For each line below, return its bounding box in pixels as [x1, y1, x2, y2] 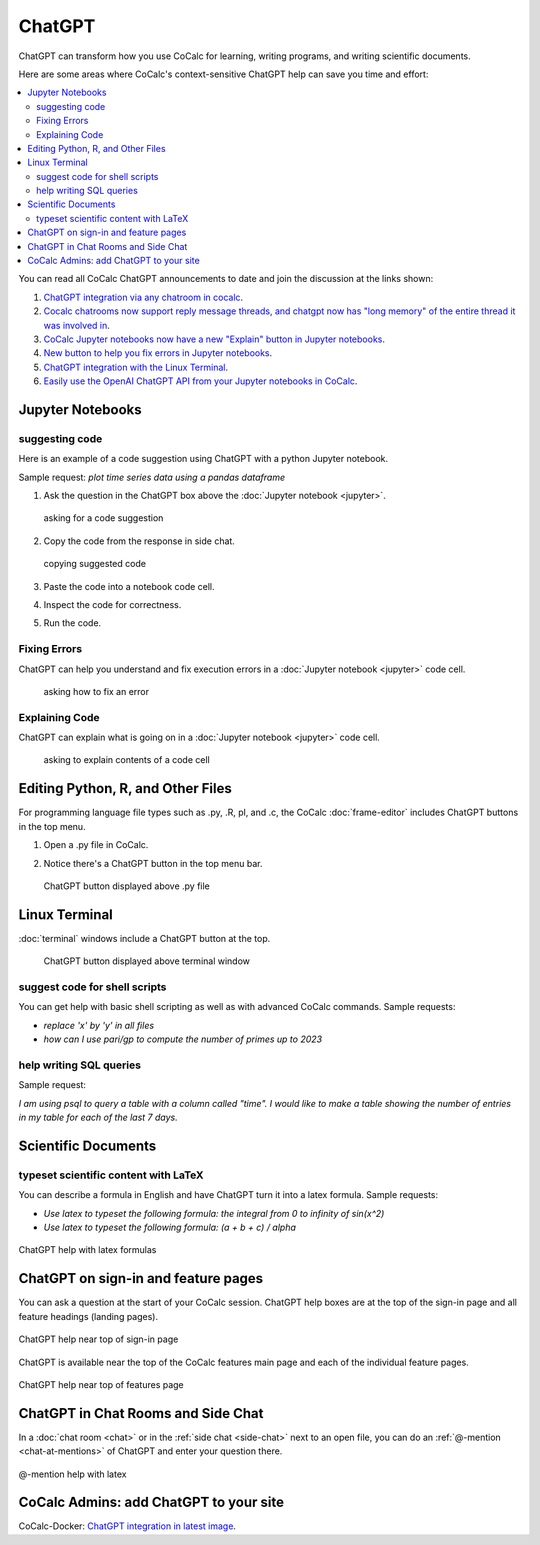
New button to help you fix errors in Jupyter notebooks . [43, 347, 273, 359]
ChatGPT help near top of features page [18, 1378, 184, 1390]
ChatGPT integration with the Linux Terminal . [43, 361, 229, 373]
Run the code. [43, 617, 102, 629]
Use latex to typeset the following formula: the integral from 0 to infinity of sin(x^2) [43, 1207, 385, 1219]
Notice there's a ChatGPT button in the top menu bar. [43, 857, 263, 869]
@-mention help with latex [18, 1468, 127, 1480]
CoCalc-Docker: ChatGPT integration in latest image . [18, 1520, 237, 1532]
